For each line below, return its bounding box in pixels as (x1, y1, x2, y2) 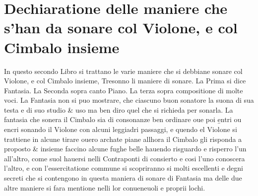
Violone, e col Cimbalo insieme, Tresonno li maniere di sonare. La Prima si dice (4, 75, 246, 86)
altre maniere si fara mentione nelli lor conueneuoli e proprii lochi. (4, 182, 205, 193)
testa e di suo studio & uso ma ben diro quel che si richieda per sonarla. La (4, 104, 233, 115)
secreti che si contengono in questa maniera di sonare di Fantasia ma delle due (4, 173, 242, 183)
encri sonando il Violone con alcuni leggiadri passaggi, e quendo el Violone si (4, 124, 237, 134)
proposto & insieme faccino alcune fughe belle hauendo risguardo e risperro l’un (4, 143, 247, 154)
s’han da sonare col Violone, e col (4, 17, 238, 38)
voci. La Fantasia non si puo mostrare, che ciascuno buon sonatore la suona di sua (4, 95, 254, 105)
